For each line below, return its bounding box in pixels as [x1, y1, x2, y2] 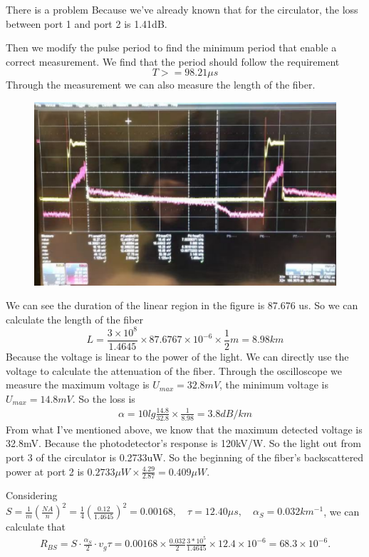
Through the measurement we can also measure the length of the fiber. [6, 77, 316, 92]
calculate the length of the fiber [6, 311, 143, 326]
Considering [6, 488, 58, 503]
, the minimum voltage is [219, 377, 328, 392]
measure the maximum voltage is [6, 377, 150, 392]
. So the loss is [72, 391, 135, 406]
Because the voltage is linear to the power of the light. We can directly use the [6, 349, 349, 364]
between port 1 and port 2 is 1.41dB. [6, 16, 167, 31]
